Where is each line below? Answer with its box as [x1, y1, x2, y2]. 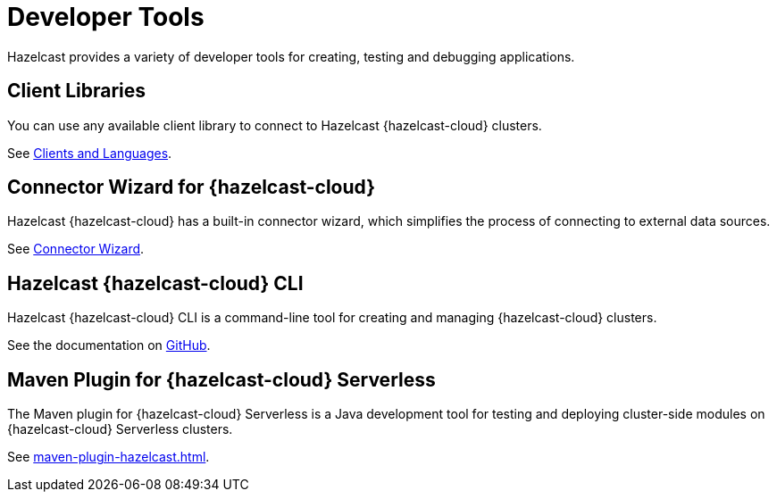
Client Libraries [7, 79, 146, 103]
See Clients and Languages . [7, 145, 172, 161]
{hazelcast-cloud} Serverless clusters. [7, 421, 233, 437]
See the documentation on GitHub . [7, 337, 211, 353]
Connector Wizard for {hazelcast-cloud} [7, 176, 376, 199]
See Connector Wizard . [7, 241, 145, 257]
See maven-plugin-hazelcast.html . [7, 449, 210, 465]
